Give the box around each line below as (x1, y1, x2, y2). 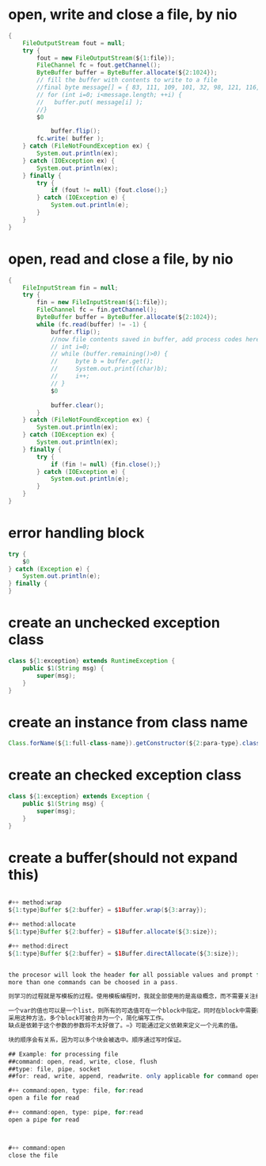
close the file (8, 1151, 59, 1160)
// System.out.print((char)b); (50, 365, 169, 373)
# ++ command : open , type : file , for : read (8, 1087, 144, 1095)
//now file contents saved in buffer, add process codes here (50, 335, 260, 343)
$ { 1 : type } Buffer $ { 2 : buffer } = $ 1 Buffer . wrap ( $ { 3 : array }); (8, 906, 207, 914)
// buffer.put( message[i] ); (36, 98, 144, 106)
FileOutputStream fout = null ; (22, 39, 126, 47)
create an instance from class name (8, 713, 249, 731)
